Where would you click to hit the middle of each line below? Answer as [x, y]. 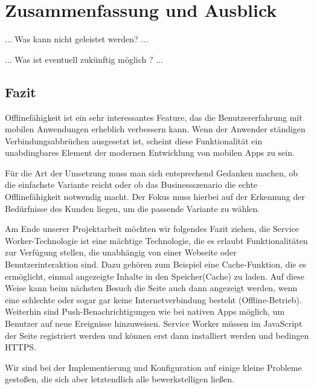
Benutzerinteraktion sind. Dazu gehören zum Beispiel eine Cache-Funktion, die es [155, 264]
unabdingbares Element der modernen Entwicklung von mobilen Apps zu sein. [150, 153]
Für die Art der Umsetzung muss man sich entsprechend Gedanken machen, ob [152, 172]
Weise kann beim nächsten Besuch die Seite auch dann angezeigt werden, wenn [151, 288]
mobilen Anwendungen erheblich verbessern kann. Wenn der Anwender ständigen [155, 129]
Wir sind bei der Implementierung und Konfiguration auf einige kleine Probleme [153, 367]
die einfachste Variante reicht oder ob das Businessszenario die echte [131, 185]
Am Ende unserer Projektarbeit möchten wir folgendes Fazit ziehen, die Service [152, 229]
